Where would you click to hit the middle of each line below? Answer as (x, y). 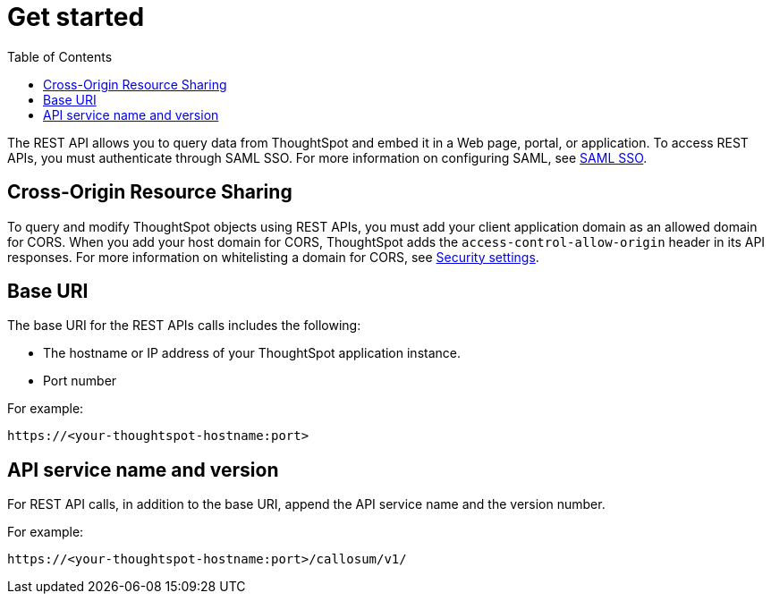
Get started (76, 17)
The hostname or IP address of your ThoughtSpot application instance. (252, 353)
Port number (80, 381)
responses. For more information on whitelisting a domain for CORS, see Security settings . (273, 257)
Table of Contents (60, 56)
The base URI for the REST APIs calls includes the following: (184, 326)
